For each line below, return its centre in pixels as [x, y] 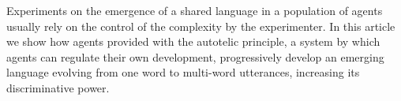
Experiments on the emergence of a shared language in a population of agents [195, 10]
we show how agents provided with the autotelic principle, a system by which [193, 41]
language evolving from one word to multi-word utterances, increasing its [183, 72]
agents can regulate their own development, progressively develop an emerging [195, 56]
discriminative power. [58, 87]
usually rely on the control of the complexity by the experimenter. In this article [201, 26]
